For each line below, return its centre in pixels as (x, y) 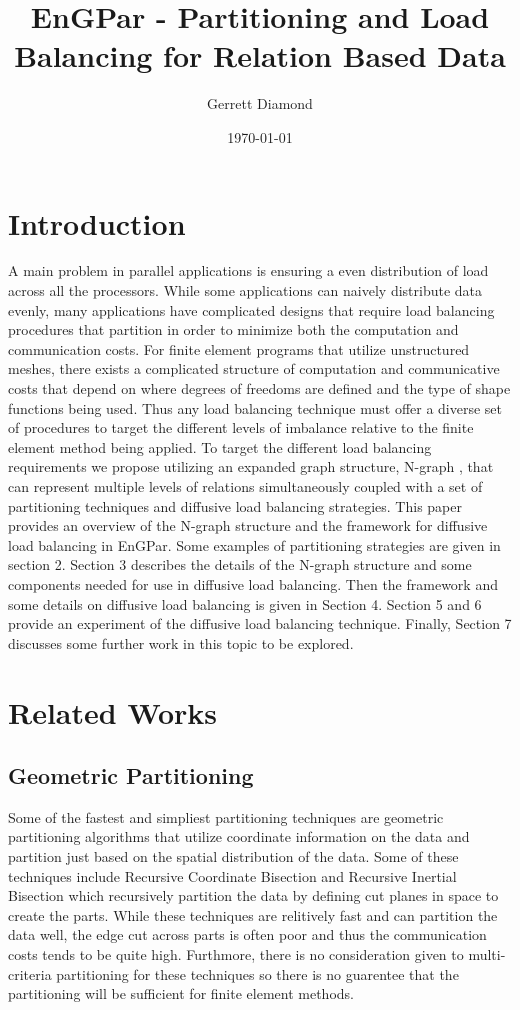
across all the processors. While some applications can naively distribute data (245, 290)
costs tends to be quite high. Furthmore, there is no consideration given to (236, 954)
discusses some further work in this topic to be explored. (181, 642)
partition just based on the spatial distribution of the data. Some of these (233, 856)
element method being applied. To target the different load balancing (220, 446)
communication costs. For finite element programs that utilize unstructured (239, 348)
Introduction (97, 222)
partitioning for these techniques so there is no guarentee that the (257, 973)
